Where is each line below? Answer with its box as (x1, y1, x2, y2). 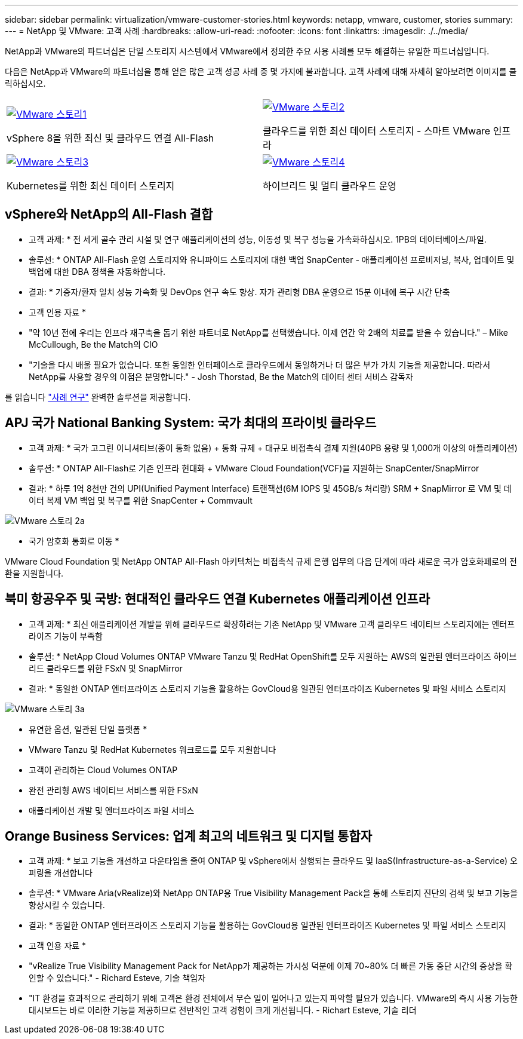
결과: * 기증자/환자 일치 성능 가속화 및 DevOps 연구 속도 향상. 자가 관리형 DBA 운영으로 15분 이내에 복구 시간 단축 (29, 286, 450, 297)
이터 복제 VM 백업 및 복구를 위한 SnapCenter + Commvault (29, 495, 253, 505)
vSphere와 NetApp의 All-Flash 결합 (5, 207, 213, 222)
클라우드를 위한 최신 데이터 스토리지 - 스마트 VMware (263, 125, 491, 137)
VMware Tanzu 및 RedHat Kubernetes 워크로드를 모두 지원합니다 (29, 744, 276, 755)
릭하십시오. (5, 78, 46, 88)
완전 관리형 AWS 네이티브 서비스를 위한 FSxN (29, 784, 198, 795)
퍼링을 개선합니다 (29, 868, 93, 878)
